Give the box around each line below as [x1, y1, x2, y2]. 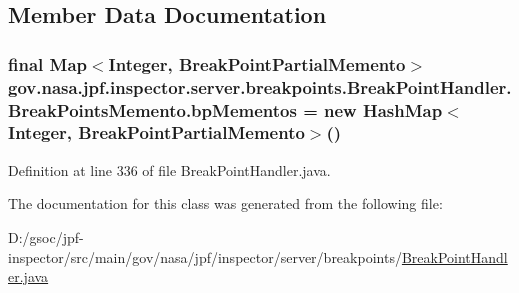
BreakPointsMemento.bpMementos [8, 97, 297, 122]
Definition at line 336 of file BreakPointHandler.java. [8, 159, 331, 180]
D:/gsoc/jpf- [8, 226, 84, 247]
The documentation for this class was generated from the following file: [8, 193, 443, 214]
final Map [8, 51, 87, 76]
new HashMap [324, 97, 443, 122]
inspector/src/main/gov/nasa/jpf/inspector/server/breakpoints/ [8, 246, 402, 267]
